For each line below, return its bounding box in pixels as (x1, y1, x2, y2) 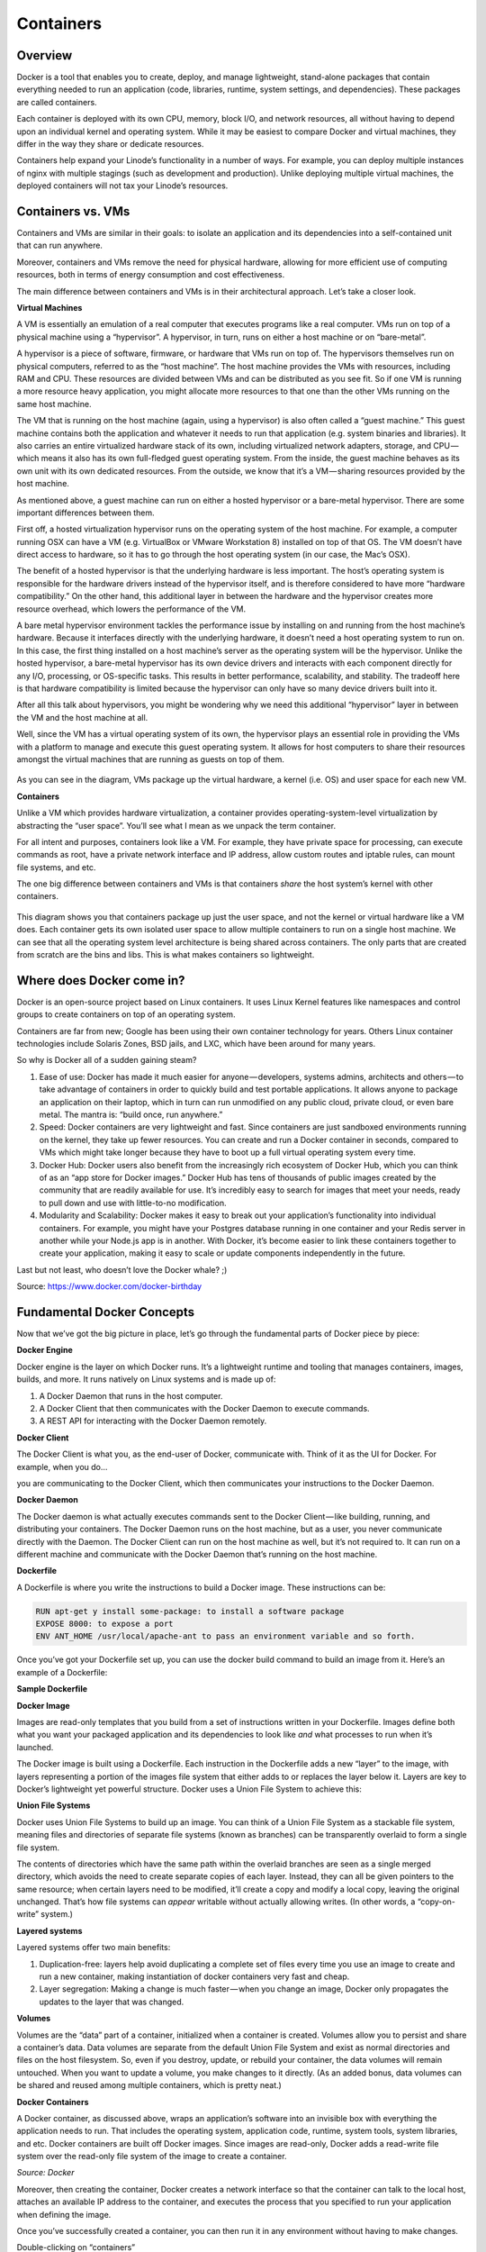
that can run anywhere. (16, 240, 103, 251)
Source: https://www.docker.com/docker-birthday (16, 1281, 202, 1292)
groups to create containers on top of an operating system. (16, 1009, 236, 1020)
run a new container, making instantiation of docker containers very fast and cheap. (39, 1971, 350, 1982)
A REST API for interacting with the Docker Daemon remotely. (39, 1415, 267, 1427)
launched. (16, 1741, 54, 1752)
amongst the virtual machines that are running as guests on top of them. (16, 753, 285, 765)
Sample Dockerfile (16, 1684, 88, 1694)
